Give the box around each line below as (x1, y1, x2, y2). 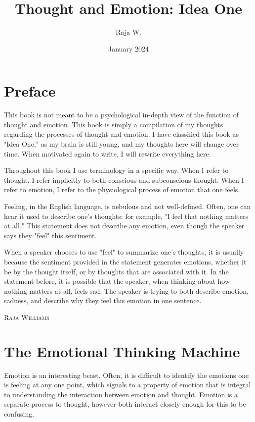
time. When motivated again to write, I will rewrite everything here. (4, 148, 211, 158)
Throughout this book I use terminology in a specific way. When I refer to (4, 165, 229, 175)
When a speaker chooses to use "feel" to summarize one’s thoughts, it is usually (4, 247, 244, 257)
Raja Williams (4, 312, 49, 322)
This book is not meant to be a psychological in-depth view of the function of (4, 109, 239, 120)
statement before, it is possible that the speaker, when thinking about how (4, 276, 230, 286)
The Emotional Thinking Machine (4, 341, 240, 361)
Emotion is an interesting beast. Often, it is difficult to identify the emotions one (4, 369, 249, 380)
